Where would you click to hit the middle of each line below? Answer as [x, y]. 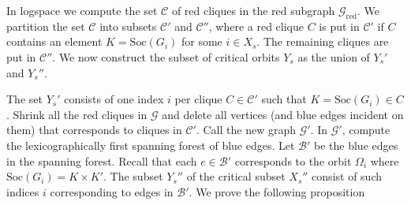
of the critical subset [236, 176]
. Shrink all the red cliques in [77, 114]
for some [202, 41]
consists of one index [114, 99]
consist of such [347, 176]
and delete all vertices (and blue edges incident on [283, 114]
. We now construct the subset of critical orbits [166, 56]
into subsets [128, 26]
